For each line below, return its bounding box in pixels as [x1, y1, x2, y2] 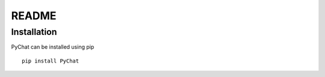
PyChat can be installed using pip [11, 43, 94, 51]
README [11, 9, 57, 22]
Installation [11, 26, 57, 37]
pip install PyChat [22, 57, 79, 64]
